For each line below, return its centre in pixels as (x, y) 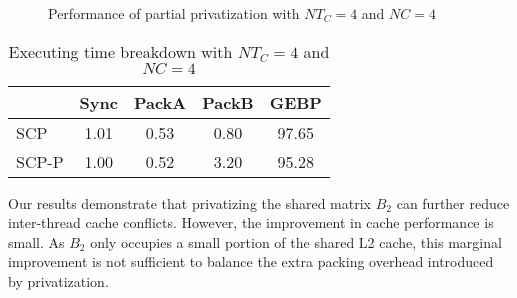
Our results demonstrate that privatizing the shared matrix (190, 202)
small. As (36, 241)
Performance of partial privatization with (174, 13)
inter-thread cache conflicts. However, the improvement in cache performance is (251, 222)
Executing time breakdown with (120, 51)
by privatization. (58, 280)
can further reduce (453, 202)
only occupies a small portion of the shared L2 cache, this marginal (296, 241)
